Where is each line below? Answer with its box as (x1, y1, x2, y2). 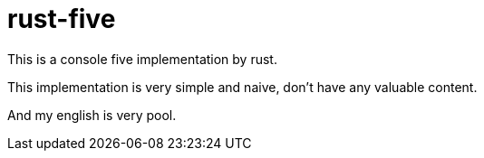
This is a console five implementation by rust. (7, 51, 277, 67)
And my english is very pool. (7, 107, 177, 123)
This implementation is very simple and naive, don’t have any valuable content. (7, 79, 478, 95)
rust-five (7, 4, 116, 34)
